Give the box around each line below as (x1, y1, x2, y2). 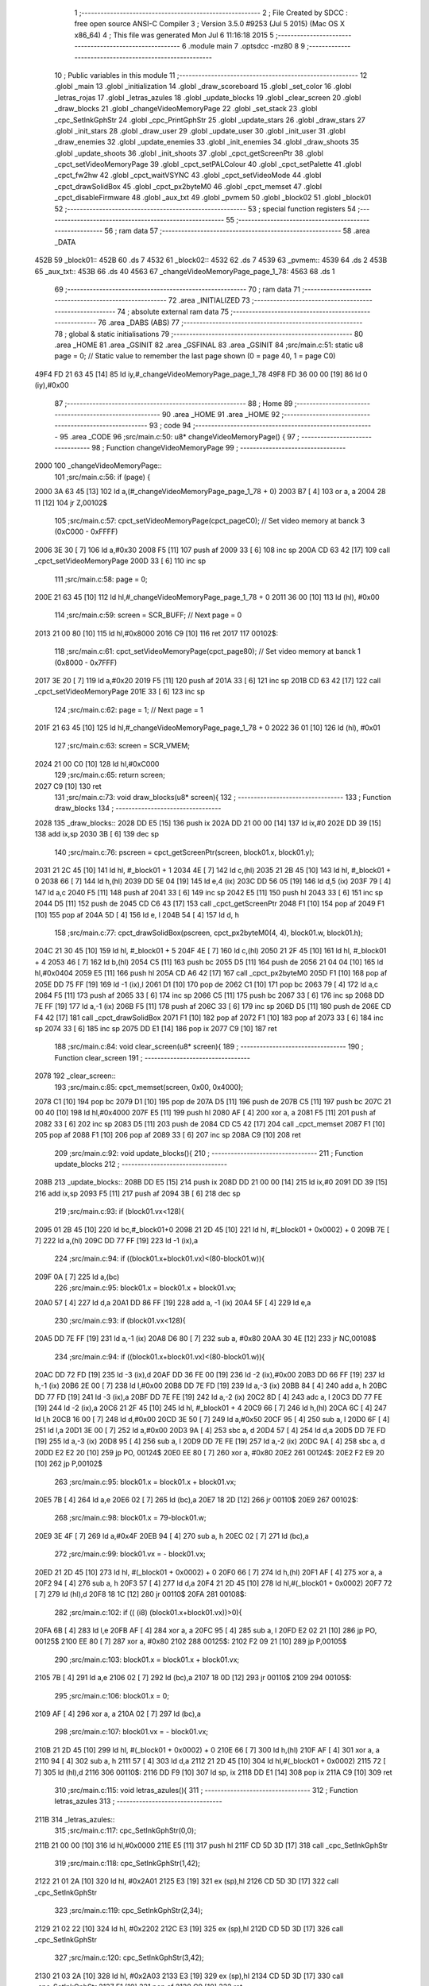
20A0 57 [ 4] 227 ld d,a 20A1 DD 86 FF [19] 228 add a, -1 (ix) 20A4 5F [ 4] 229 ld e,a (34, 1297, 311, 1307)
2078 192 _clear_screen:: (34, 1071, 116, 1080)
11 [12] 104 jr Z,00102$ (34, 497, 108, 508)
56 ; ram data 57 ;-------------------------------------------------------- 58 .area (104, 226, 370, 236)
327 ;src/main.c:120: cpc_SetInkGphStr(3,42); (54, 1953, 204, 1962)
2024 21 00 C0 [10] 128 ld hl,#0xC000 (34, 759, 160, 768)
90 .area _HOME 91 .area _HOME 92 (161, 409, 280, 419)
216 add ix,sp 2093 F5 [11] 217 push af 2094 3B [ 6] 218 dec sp (34, 1188, 241, 1198)
